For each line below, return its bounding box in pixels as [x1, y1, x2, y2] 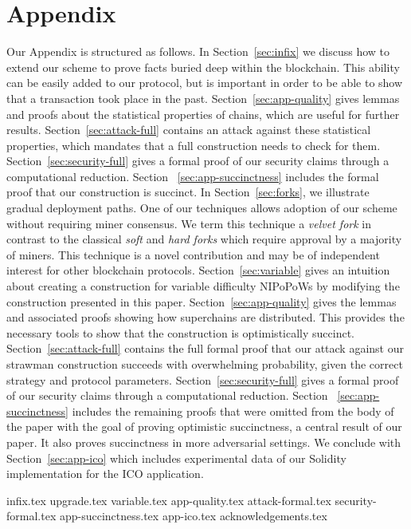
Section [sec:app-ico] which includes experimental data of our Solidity [6, 449, 346, 466]
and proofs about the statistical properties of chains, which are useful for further [6, 105, 400, 122]
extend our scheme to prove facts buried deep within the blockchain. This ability [6, 58, 400, 75]
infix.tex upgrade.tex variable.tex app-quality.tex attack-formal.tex [6, 491, 331, 508]
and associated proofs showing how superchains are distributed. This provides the [6, 309, 405, 326]
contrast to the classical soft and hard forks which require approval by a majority [6, 231, 402, 247]
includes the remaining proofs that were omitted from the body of [72, 402, 394, 419]
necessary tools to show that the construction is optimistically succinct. [6, 324, 354, 341]
